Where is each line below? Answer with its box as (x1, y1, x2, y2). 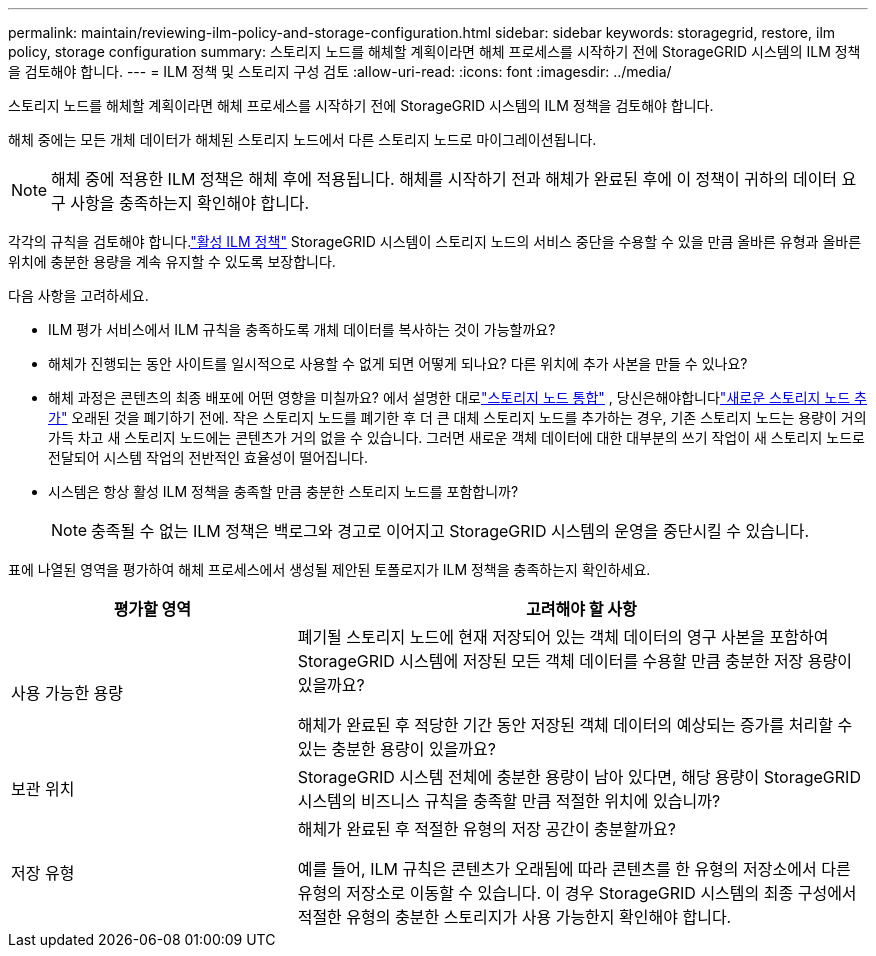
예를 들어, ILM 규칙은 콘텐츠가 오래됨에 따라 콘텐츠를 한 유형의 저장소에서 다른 (297, 859, 851, 879)
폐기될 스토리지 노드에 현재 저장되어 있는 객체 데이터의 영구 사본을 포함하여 (297, 627, 829, 647)
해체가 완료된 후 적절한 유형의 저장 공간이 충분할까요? (297, 819, 676, 839)
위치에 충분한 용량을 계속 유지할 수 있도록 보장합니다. (8, 253, 336, 270)
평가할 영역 (113, 599, 192, 619)
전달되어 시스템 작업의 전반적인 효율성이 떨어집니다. (48, 449, 368, 466)
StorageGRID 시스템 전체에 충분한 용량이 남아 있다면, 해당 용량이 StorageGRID (297, 767, 861, 787)
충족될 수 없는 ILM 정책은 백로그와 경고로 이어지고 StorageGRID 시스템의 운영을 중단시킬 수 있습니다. (91, 521, 810, 541)
